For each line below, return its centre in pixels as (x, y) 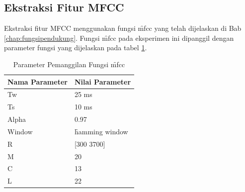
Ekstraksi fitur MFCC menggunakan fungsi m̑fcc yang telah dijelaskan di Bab (123, 28)
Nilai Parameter (103, 81)
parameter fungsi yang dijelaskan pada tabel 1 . (76, 48)
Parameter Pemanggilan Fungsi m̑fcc (69, 64)
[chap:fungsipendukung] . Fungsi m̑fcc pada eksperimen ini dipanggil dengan (119, 38)
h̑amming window (101, 131)
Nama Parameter (38, 81)
